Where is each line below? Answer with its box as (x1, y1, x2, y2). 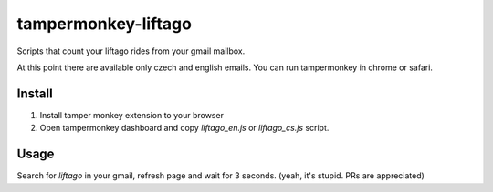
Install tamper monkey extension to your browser (39, 109, 224, 120)
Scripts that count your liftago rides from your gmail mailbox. (16, 45, 246, 56)
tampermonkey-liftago (16, 14, 192, 34)
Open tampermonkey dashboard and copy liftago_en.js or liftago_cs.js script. (39, 123, 330, 134)
